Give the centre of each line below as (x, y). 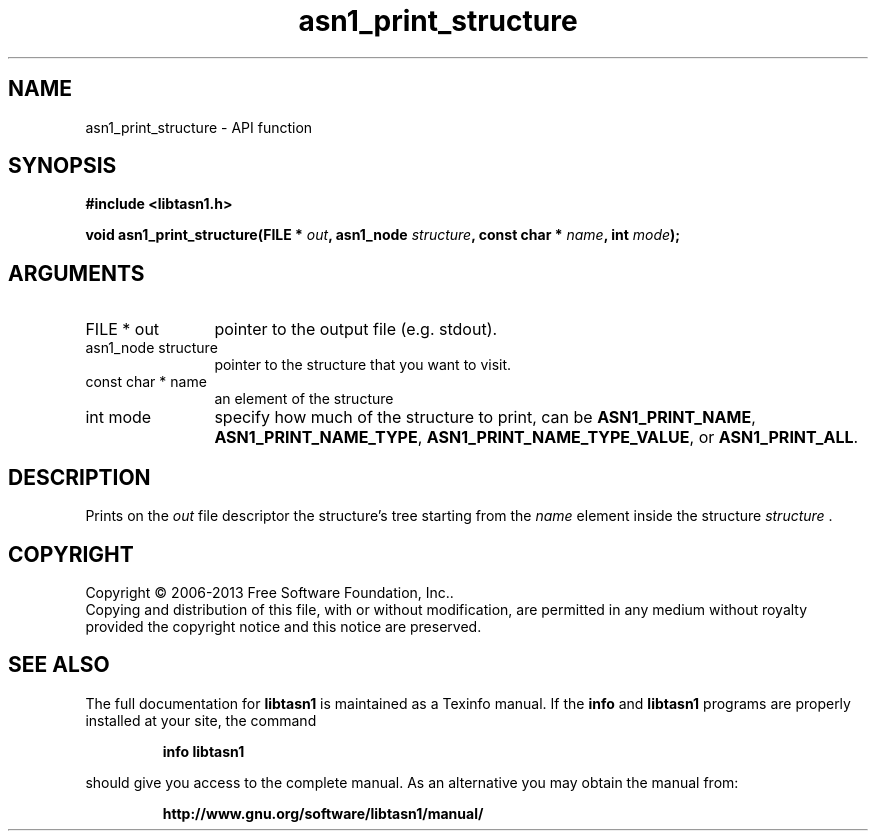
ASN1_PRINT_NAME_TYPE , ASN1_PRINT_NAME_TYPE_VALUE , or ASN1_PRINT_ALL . (536, 437)
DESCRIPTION (79, 477)
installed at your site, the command (201, 720)
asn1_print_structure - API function (199, 127)
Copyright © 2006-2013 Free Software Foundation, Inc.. (269, 592)
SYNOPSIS (62, 166)
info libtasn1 (203, 751)
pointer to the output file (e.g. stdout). (356, 329)
